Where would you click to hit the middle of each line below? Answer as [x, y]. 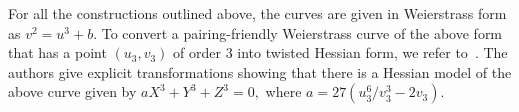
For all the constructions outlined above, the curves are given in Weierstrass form [257, 13]
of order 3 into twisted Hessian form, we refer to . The [340, 52]
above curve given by [72, 91]
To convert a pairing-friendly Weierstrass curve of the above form [302, 32]
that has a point [57, 52]
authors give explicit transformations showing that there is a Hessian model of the [260, 71]
